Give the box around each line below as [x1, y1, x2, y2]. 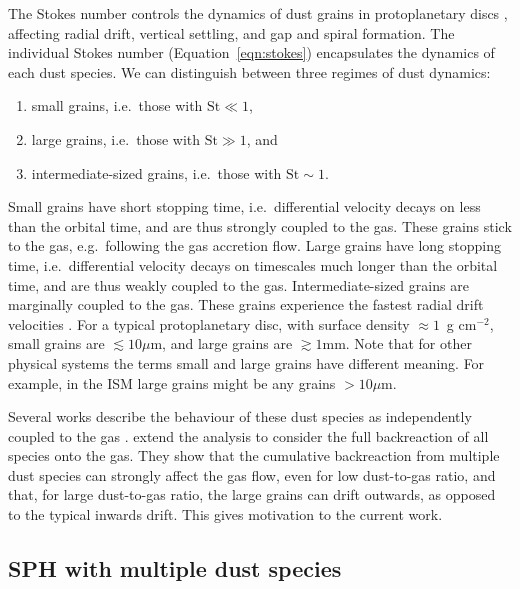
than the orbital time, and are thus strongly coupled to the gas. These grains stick [8, 215, 512, 236]
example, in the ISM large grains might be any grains [8, 372, 336, 393]
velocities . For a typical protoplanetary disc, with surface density [8, 313, 410, 334]
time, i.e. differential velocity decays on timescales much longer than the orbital [8, 254, 498, 275]
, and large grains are [162, 333, 293, 354]
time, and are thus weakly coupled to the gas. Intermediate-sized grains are [8, 274, 469, 295]
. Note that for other [345, 333, 472, 354]
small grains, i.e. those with [31, 95, 203, 116]
